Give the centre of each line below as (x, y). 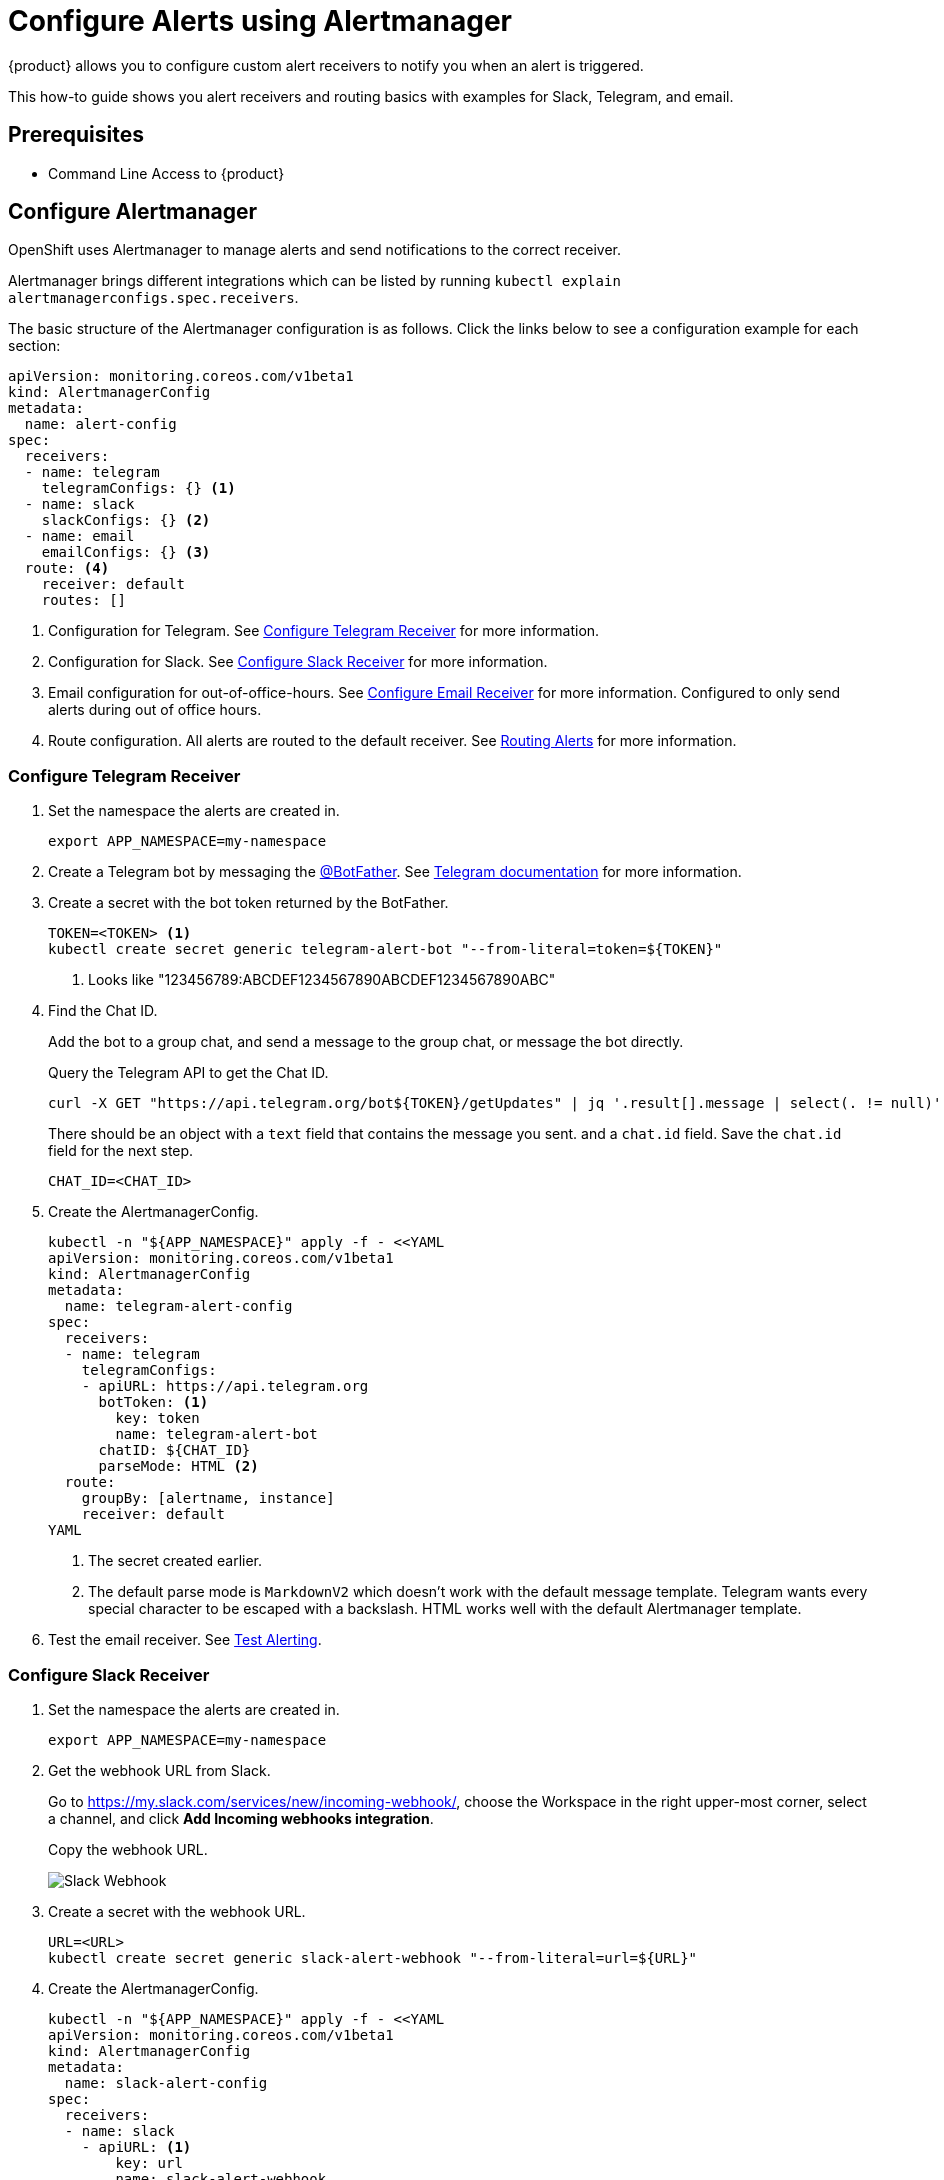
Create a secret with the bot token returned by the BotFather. (248, 903)
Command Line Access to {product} (166, 173)
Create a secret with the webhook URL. (177, 1911)
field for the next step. (121, 1151)
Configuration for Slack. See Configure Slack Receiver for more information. (298, 662)
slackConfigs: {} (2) (126, 520)
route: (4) (67, 568)
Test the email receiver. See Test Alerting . (185, 1640)
